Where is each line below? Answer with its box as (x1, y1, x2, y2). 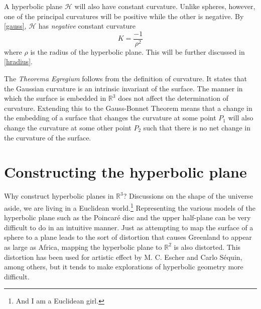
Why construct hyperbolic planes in (4, 191, 114, 201)
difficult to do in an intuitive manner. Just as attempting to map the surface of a (4, 222, 253, 232)
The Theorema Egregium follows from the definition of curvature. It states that (4, 73, 247, 84)
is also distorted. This (174, 241, 241, 252)
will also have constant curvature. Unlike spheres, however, (74, 1, 255, 11)
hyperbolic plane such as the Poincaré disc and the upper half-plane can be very (4, 212, 251, 223)
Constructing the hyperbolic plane (4, 162, 247, 182)
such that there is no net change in (143, 122, 251, 132)
